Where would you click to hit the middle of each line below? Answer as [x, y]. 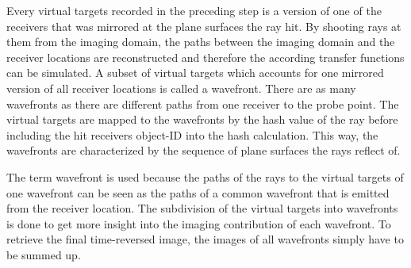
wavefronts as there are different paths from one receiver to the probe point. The [203, 103]
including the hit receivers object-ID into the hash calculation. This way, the [192, 134]
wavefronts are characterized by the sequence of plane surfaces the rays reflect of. [204, 150]
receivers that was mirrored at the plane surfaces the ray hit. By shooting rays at [204, 26]
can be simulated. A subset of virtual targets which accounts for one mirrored [195, 73]
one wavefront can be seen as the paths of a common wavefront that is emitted [198, 192]
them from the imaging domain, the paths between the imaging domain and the [201, 42]
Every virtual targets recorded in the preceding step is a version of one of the [194, 10]
